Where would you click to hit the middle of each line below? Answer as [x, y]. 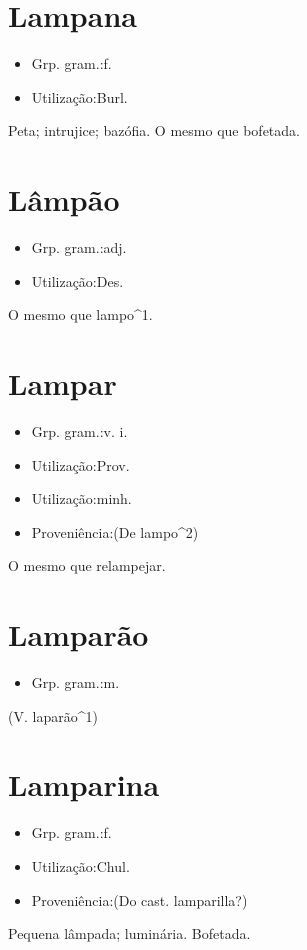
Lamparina [84, 784]
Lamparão [78, 634]
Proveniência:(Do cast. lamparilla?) [139, 899]
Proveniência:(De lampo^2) [115, 531]
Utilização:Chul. [80, 865]
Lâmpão [64, 199]
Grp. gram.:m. [75, 682]
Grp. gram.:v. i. [79, 430]
